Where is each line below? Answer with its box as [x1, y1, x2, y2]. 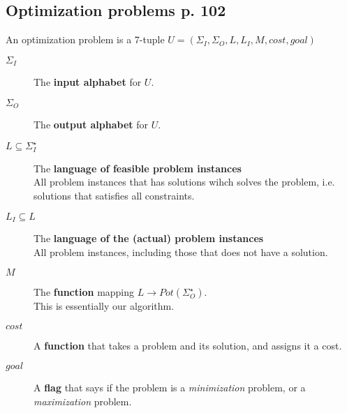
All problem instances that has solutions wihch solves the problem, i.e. [34, 174, 335, 189]
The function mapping [34, 285, 135, 299]
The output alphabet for [34, 117, 149, 132]
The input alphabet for [34, 75, 142, 89]
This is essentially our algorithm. [34, 299, 175, 313]
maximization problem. [34, 394, 132, 409]
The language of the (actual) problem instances [34, 231, 264, 246]
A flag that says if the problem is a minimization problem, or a [34, 380, 306, 395]
